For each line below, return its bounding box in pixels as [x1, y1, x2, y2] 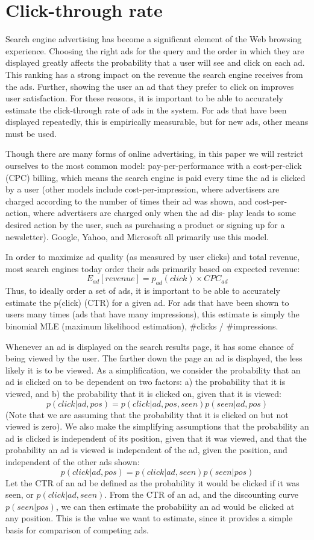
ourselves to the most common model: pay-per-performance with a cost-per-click [5, 159, 302, 172]
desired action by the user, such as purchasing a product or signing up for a [5, 218, 285, 231]
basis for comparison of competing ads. [5, 523, 149, 536]
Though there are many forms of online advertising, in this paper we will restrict [5, 147, 304, 160]
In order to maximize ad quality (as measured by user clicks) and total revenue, [5, 250, 300, 263]
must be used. [5, 127, 57, 139]
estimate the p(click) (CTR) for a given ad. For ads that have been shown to [5, 296, 289, 308]
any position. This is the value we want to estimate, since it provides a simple [5, 512, 293, 524]
